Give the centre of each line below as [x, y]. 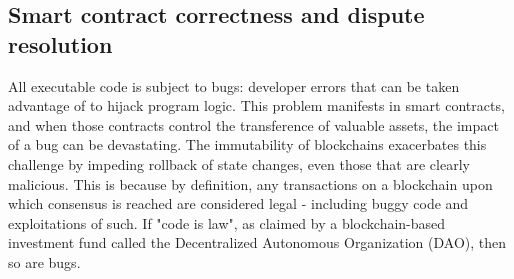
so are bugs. [44, 261]
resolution [60, 43]
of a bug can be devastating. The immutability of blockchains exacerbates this [247, 144]
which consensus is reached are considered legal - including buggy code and [238, 203]
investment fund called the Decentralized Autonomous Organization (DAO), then [257, 242]
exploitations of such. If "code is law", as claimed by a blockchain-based [227, 222]
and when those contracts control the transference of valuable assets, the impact [253, 124]
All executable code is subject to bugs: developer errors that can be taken [234, 85]
